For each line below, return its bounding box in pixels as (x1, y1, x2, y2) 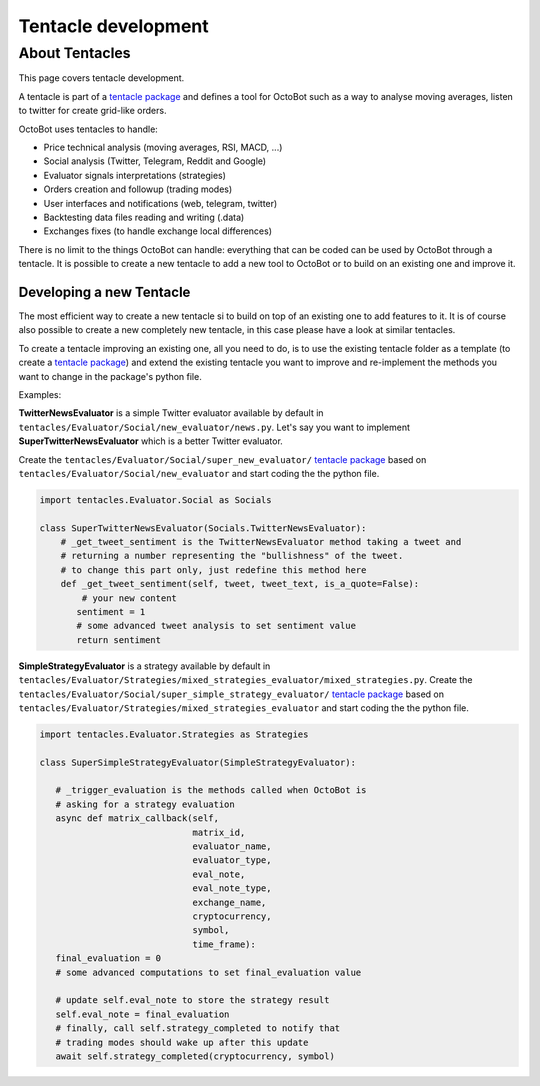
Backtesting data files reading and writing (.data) (43, 211, 245, 223)
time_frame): (192, 938, 257, 950)
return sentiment (76, 634, 162, 645)
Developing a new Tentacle (18, 283, 191, 300)
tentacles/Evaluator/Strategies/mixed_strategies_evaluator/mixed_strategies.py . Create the (18, 674, 473, 686)
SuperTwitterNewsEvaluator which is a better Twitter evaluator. (18, 435, 284, 447)
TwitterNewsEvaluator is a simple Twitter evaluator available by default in (18, 407, 324, 419)
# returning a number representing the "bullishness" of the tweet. (60, 550, 404, 562)
